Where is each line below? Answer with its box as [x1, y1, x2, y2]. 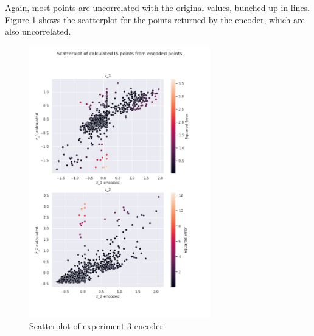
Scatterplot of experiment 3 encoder [29, 320, 163, 332]
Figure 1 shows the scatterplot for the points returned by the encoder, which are [5, 13, 305, 26]
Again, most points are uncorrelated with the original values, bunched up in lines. [5, 1, 310, 13]
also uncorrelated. [5, 25, 71, 38]
